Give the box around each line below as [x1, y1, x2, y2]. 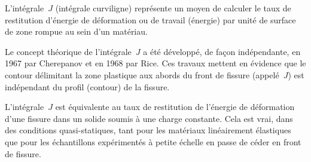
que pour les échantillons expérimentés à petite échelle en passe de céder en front [5, 135, 301, 148]
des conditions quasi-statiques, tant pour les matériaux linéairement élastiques [5, 124, 291, 136]
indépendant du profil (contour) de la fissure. [5, 80, 170, 93]
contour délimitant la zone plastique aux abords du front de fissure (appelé [5, 68, 279, 81]
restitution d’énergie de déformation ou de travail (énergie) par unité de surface [5, 13, 296, 26]
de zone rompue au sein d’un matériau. [5, 25, 148, 38]
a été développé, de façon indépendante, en [143, 45, 301, 57]
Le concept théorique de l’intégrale [5, 45, 132, 57]
